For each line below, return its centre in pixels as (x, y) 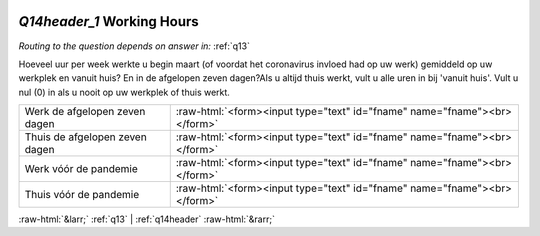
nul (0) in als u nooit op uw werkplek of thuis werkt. (124, 92)
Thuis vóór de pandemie (82, 195)
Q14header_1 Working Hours (108, 21)
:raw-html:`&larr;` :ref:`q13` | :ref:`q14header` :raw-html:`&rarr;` (146, 219)
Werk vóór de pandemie (81, 169)
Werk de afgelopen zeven (85, 112)
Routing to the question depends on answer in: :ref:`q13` (134, 46)
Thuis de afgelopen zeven (85, 137)
